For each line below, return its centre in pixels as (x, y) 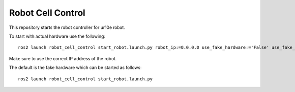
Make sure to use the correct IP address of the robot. (63, 58)
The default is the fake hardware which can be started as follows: (75, 68)
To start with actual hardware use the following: (57, 36)
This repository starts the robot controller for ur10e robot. (67, 27)
